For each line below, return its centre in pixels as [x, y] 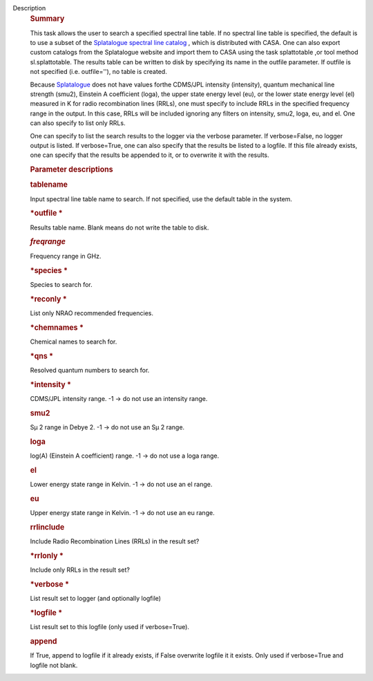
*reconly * [48, 299]
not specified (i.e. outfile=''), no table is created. [98, 72]
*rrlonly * [47, 556]
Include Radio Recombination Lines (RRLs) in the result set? [115, 541]
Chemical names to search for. [74, 342]
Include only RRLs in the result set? [80, 570]
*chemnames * [57, 327]
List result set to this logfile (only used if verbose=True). [110, 627]
